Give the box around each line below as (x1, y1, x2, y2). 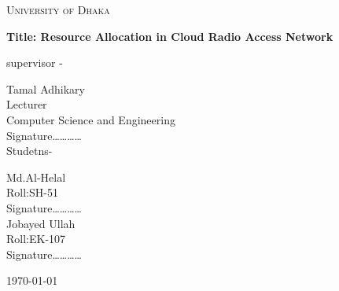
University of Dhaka (6, 2, 110, 17)
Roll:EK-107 (6, 230, 66, 247)
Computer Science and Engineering (6, 111, 175, 127)
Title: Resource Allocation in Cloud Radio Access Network (6, 28, 333, 44)
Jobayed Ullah (6, 215, 76, 231)
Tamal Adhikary (6, 80, 86, 97)
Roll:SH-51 (6, 184, 58, 201)
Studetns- (6, 142, 53, 159)
